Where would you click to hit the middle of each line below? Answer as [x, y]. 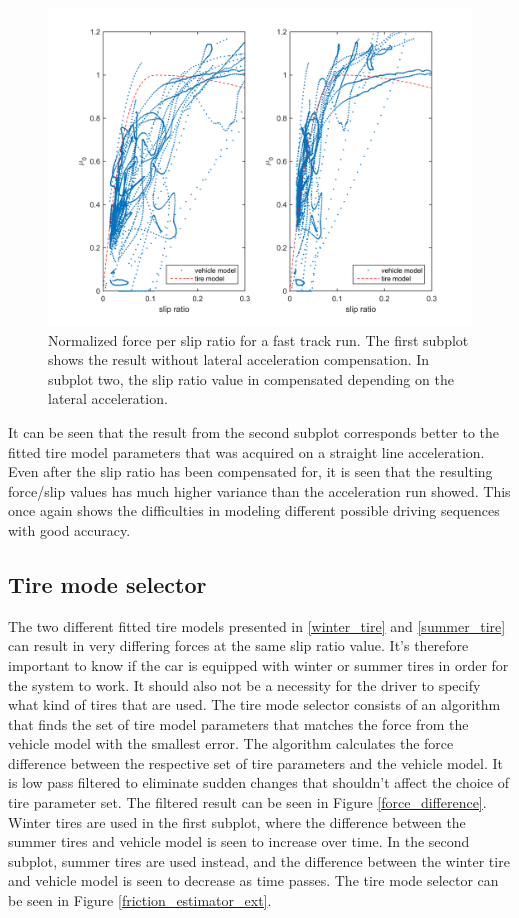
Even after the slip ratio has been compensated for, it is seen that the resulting [250, 471]
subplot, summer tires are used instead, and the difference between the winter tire [259, 860]
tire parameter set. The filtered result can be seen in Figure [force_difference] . [247, 802]
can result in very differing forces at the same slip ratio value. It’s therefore [238, 645]
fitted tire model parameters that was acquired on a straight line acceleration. [246, 451]
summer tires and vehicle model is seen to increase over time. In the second [239, 841]
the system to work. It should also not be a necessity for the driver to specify [244, 684]
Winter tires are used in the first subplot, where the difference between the [237, 821]
